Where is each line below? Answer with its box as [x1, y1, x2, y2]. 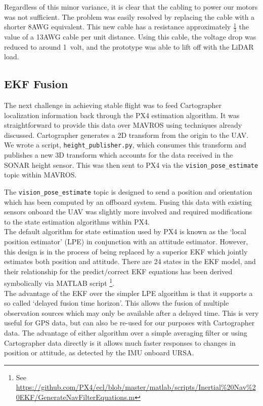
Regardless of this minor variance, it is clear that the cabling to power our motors [4, 2, 258, 12]
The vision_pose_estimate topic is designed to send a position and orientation [4, 186, 252, 197]
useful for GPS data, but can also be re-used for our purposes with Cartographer [4, 317, 255, 328]
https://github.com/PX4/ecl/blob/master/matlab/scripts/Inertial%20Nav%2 [16, 382, 256, 392]
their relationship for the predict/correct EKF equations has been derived [4, 266, 233, 276]
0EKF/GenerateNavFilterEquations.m [16, 391, 135, 402]
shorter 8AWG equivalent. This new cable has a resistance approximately [4, 21, 231, 32]
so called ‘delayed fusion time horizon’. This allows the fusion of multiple [4, 298, 229, 308]
